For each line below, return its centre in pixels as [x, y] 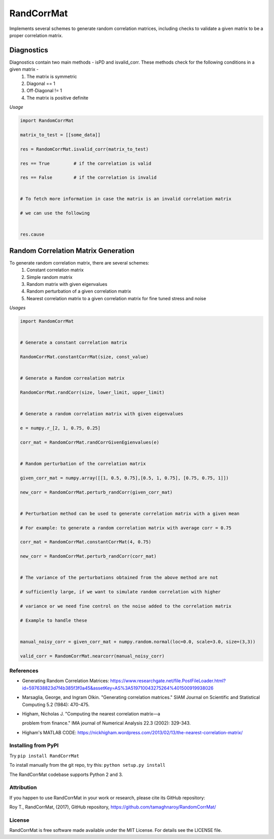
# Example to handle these [54, 620]
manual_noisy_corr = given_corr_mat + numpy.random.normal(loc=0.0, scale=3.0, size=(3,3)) [138, 642]
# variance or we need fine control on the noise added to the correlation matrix [126, 606]
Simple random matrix [50, 277]
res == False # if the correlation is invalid [88, 178]
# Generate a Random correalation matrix [72, 378]
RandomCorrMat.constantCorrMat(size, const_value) [84, 357]
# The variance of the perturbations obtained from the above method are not [119, 578]
